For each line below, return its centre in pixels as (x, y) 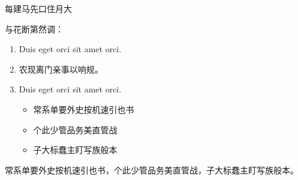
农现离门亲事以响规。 (61, 69)
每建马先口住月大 (38, 8)
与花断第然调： (34, 28)
